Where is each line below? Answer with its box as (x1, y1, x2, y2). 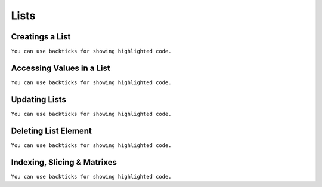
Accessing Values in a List (11, 63, 110, 73)
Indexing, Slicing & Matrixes (11, 157, 117, 167)
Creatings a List (11, 32, 71, 42)
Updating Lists (11, 94, 67, 105)
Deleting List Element (11, 125, 92, 136)
